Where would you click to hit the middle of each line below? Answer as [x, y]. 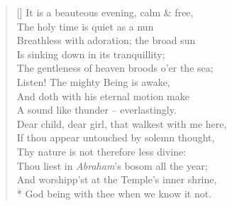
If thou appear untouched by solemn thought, [116, 137]
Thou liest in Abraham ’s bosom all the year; [112, 165]
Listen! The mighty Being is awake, [93, 81]
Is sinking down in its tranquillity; [91, 54]
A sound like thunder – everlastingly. [96, 110]
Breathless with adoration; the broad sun [106, 40]
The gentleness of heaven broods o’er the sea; [115, 68]
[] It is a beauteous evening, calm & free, [105, 12]
